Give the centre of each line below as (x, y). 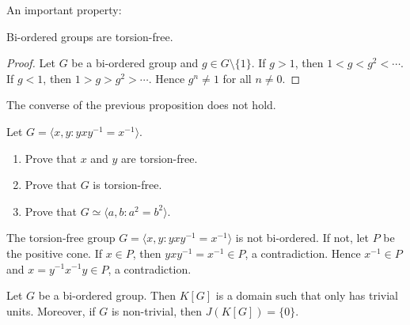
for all (237, 78)
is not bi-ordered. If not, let (302, 238)
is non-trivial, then (156, 310)
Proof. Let (31, 63)
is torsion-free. (127, 185)
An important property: (64, 9)
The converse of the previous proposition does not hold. (141, 105)
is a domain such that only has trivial (307, 295)
